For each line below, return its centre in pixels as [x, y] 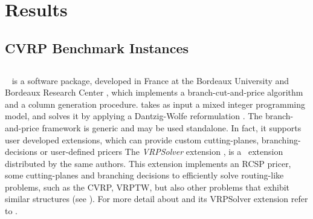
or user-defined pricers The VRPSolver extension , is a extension [162, 152]
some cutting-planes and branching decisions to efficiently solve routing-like [144, 175]
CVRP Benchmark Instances [97, 47]
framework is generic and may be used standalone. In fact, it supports [172, 127]
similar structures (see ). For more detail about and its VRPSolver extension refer [156, 199]
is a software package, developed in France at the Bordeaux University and [150, 80]
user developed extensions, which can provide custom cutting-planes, [132, 139]
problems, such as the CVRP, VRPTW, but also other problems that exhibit [147, 187]
